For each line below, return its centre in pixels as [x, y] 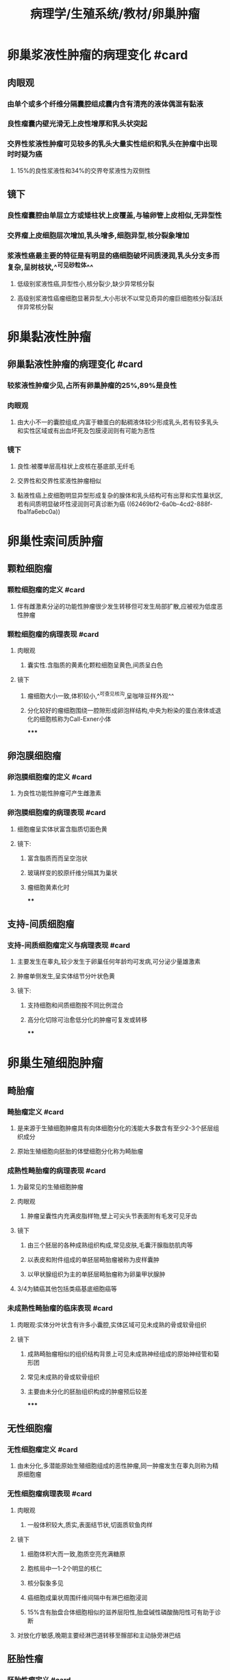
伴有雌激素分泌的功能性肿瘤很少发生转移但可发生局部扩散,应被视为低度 [117, 606]
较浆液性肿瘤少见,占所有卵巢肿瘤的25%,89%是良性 [92, 386]
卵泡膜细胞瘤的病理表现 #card [56, 813]
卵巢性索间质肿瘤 [55, 541]
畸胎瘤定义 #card [36, 1112]
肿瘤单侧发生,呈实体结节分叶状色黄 [66, 976]
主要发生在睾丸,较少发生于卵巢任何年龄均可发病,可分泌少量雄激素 [108, 962]
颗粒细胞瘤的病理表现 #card [53, 634]
